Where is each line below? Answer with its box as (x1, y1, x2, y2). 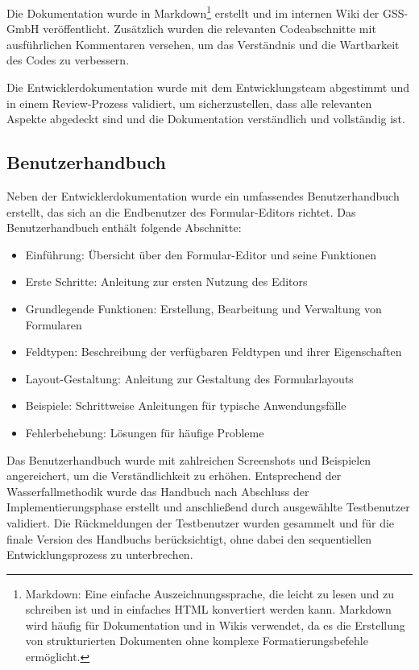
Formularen (25, 316, 82, 333)
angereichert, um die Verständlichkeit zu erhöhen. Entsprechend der (6, 467, 342, 484)
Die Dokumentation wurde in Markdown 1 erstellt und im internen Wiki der (6, 2, 380, 21)
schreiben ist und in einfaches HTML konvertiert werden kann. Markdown (25, 601, 392, 618)
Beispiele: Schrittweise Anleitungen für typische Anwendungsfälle (25, 397, 346, 414)
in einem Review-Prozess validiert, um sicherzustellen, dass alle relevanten (6, 94, 372, 111)
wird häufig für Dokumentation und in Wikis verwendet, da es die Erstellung (25, 616, 405, 633)
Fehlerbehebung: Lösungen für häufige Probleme (25, 424, 264, 440)
